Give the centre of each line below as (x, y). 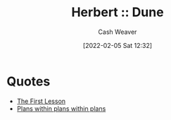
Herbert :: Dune (118, 12)
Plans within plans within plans (61, 108)
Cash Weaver (118, 32)
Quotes (28, 81)
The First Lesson (41, 101)
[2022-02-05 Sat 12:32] (118, 45)
